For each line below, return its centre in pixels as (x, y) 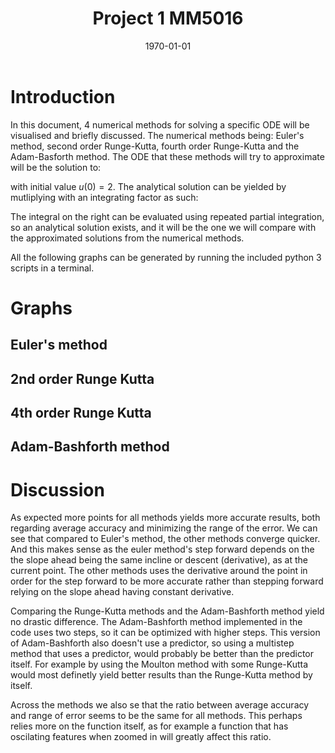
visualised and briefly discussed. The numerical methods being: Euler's (157, 135)
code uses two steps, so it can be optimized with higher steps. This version (165, 633)
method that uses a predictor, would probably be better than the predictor (162, 654)
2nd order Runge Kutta (82, 378)
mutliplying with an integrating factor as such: (104, 197)
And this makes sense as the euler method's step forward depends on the (162, 549)
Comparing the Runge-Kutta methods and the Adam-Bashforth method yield (167, 611)
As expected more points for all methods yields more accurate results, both (165, 518)
